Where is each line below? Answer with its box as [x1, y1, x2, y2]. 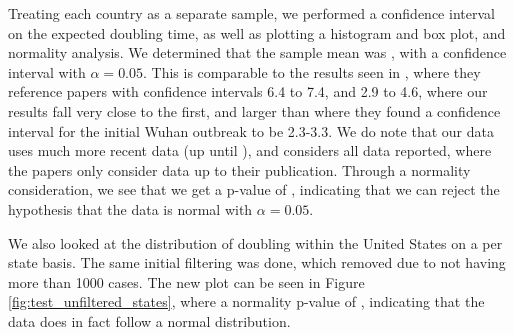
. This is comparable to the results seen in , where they [143, 61, 481, 82]
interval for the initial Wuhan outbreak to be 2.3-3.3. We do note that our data [8, 120, 494, 141]
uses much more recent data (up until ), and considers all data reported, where [8, 140, 492, 161]
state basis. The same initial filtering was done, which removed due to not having [8, 252, 506, 273]
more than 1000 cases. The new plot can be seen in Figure [8, 271, 365, 292]
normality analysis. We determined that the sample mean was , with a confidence [8, 42, 507, 63]
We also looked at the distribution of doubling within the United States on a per [8, 232, 503, 253]
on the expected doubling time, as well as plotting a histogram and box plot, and [8, 22, 506, 43]
